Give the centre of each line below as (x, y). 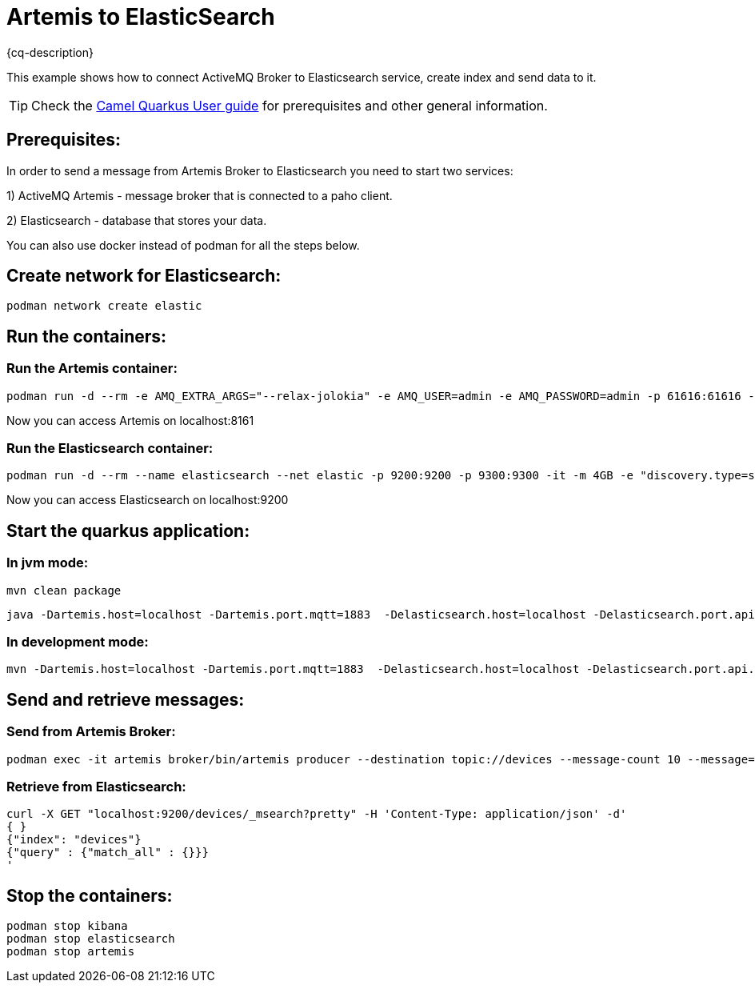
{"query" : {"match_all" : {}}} (108, 853)
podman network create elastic (104, 306)
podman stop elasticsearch (91, 939)
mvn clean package (64, 590)
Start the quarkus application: (128, 531)
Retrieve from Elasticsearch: (96, 786)
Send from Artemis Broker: (91, 732)
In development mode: (78, 642)
